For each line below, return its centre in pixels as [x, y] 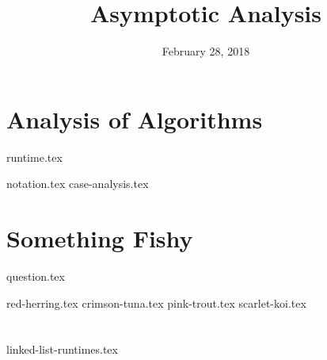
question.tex [36, 276]
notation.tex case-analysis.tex [78, 184]
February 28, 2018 [206, 51]
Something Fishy [100, 238]
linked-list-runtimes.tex [62, 349]
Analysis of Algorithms [135, 119]
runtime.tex [34, 157]
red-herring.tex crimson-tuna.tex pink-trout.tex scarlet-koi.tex [156, 303]
